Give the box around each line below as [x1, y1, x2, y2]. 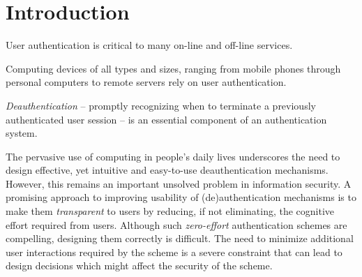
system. [6, 126, 38, 140]
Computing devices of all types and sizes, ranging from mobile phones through [6, 61, 341, 75]
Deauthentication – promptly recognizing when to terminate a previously [6, 98, 316, 112]
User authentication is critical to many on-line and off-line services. [6, 38, 293, 52]
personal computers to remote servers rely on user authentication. [6, 75, 287, 89]
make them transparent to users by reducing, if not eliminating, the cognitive [6, 204, 335, 218]
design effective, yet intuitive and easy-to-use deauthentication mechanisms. [6, 163, 329, 177]
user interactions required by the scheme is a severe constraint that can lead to [6, 244, 342, 259]
